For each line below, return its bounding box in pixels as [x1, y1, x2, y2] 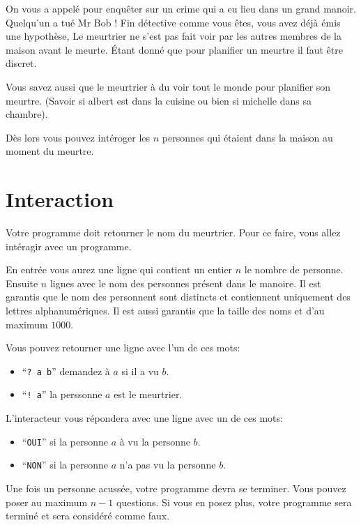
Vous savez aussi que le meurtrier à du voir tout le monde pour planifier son [6, 79, 331, 93]
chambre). [6, 107, 48, 121]
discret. [6, 56, 37, 70]
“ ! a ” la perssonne [22, 387, 102, 402]
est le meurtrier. [114, 387, 183, 402]
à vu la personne [119, 434, 190, 448]
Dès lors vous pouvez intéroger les [6, 130, 151, 144]
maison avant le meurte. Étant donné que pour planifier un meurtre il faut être [6, 42, 343, 56]
